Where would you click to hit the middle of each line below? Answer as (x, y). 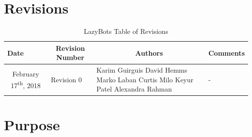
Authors (149, 53)
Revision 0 (66, 79)
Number (70, 57)
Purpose (32, 124)
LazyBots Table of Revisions (126, 31)
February (26, 74)
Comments (226, 53)
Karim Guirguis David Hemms (142, 70)
